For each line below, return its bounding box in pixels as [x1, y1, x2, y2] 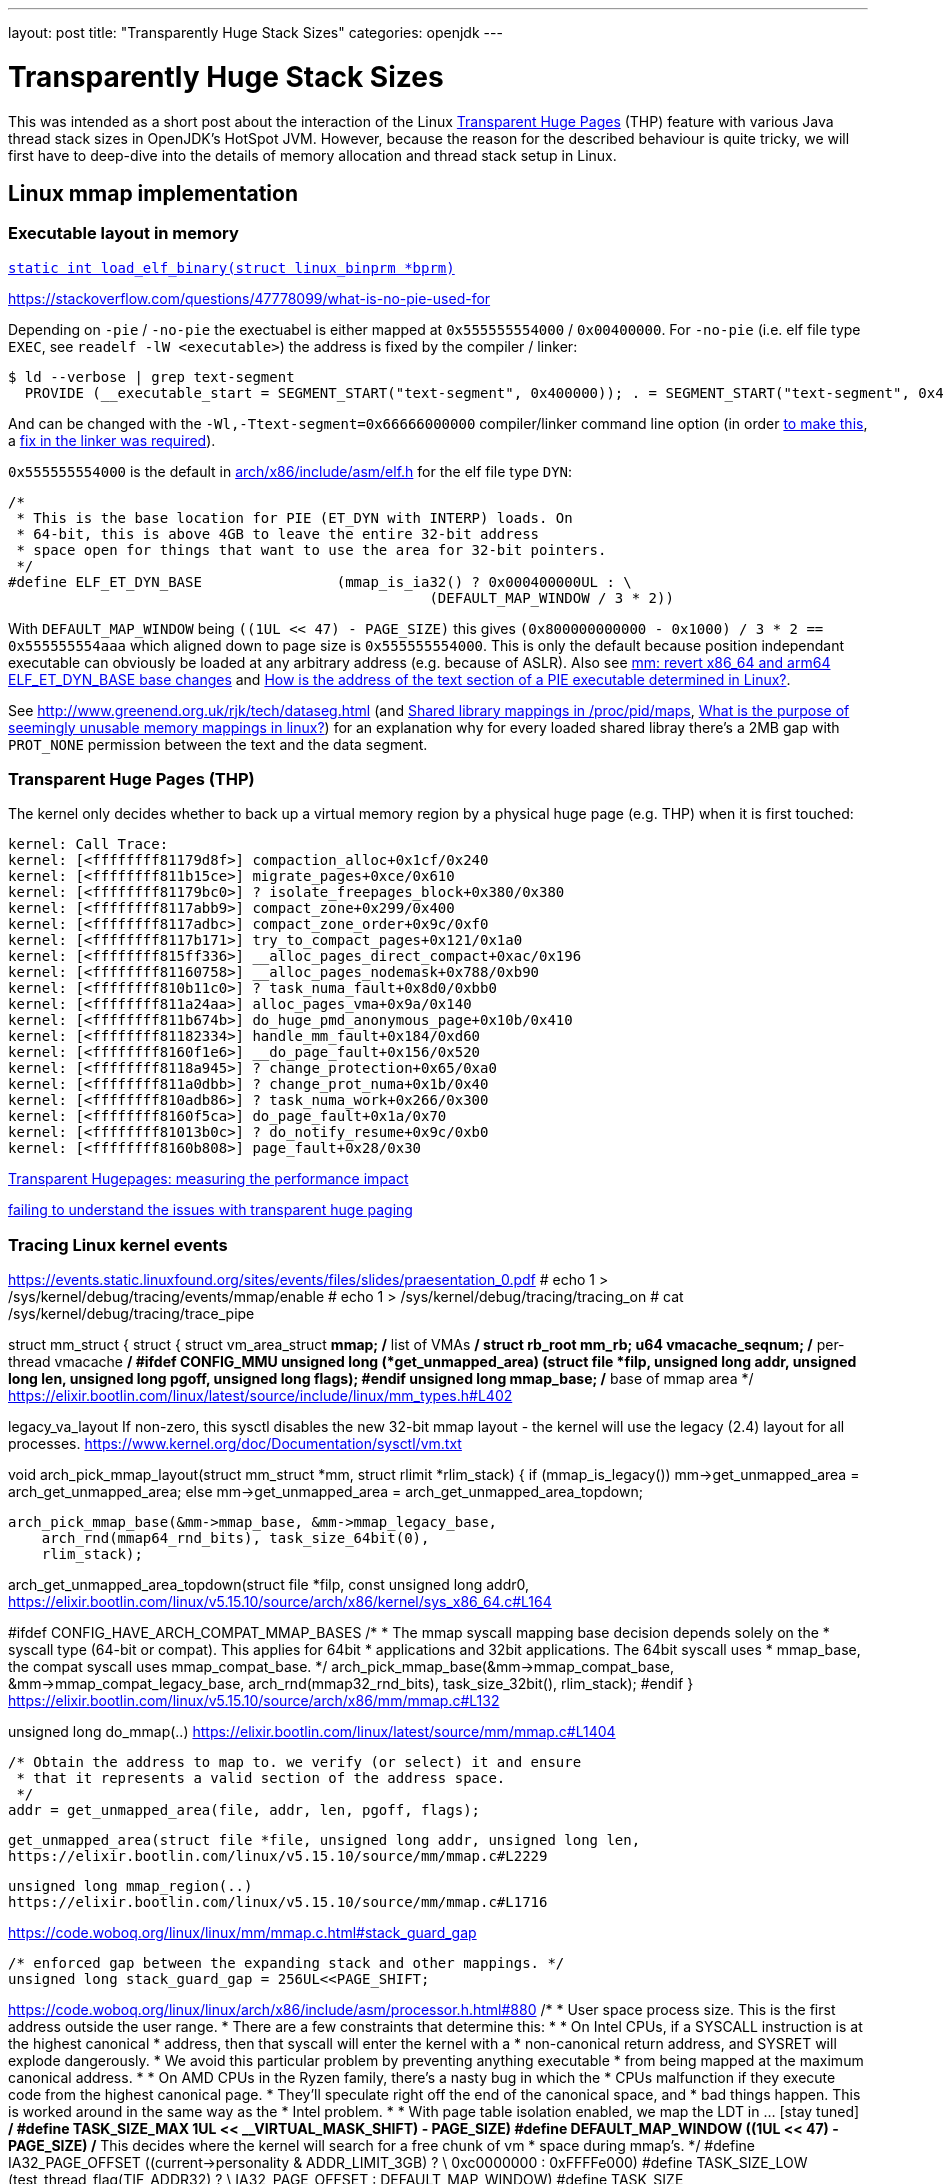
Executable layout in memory [8, 223, 239, 244]
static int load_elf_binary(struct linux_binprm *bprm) [8, 259, 455, 276]
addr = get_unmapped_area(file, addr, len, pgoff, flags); [8, 1802, 481, 1819]
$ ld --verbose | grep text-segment [8, 368, 295, 385]
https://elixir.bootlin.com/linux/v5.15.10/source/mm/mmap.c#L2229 [8, 1848, 548, 1865]
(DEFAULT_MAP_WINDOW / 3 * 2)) [429, 589, 674, 606]
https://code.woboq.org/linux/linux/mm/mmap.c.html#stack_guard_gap [8, 1924, 477, 1942]
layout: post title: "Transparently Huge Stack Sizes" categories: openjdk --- [8, 24, 503, 41]
